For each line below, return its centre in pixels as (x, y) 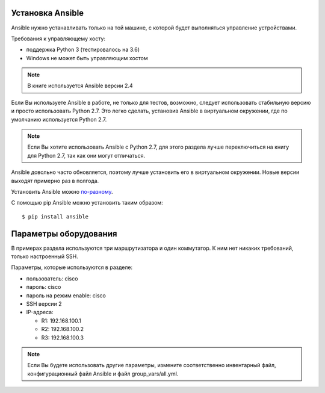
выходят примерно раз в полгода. (55, 181)
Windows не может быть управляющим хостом (87, 58)
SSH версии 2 (44, 304)
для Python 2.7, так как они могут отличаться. (86, 155)
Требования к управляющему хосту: (58, 39)
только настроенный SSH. (45, 256)
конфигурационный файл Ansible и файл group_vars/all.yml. (103, 374)
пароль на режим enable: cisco (66, 296)
